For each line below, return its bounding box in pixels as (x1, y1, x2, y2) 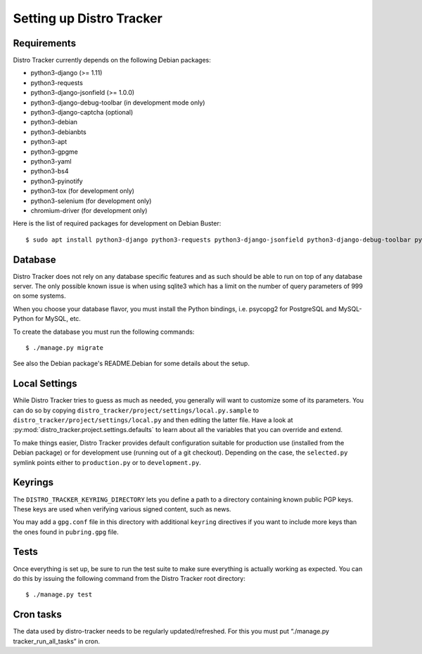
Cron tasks (13, 608, 63, 621)
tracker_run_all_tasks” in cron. (13, 636, 101, 646)
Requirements (13, 37, 77, 49)
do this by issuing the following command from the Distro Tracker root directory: (13, 574, 245, 582)
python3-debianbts (30, 127, 87, 136)
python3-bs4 (30, 167, 69, 176)
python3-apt (30, 138, 67, 146)
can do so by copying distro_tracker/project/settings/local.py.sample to (13, 406, 260, 414)
